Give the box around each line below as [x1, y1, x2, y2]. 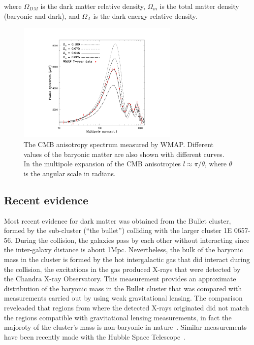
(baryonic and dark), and [4, 10, 80, 21]
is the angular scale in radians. [24, 168, 116, 178]
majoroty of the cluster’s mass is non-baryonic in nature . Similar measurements [4, 322, 247, 332]
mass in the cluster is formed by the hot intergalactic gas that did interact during [4, 254, 250, 265]
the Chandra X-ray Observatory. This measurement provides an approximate [4, 273, 236, 284]
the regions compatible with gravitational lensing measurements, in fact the [4, 312, 232, 322]
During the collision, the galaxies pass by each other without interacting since [15, 234, 250, 245]
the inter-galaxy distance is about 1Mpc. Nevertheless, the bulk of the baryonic [4, 244, 243, 255]
